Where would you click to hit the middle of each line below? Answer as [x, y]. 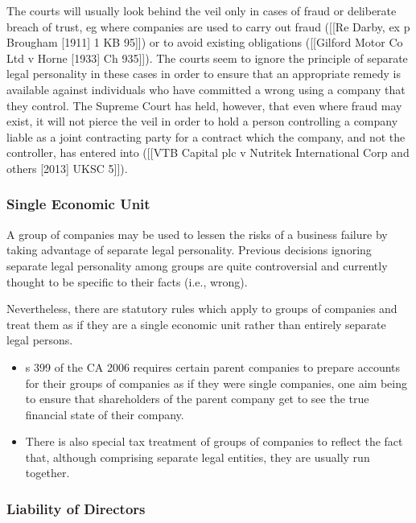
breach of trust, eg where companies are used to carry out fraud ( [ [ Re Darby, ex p [208, 26]
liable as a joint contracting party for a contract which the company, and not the [206, 136]
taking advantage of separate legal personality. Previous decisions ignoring [189, 250]
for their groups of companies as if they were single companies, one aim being [216, 383]
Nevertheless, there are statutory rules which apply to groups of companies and [202, 309]
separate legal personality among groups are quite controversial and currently [197, 265]
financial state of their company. [105, 414]
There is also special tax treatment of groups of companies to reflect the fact [214, 441]
